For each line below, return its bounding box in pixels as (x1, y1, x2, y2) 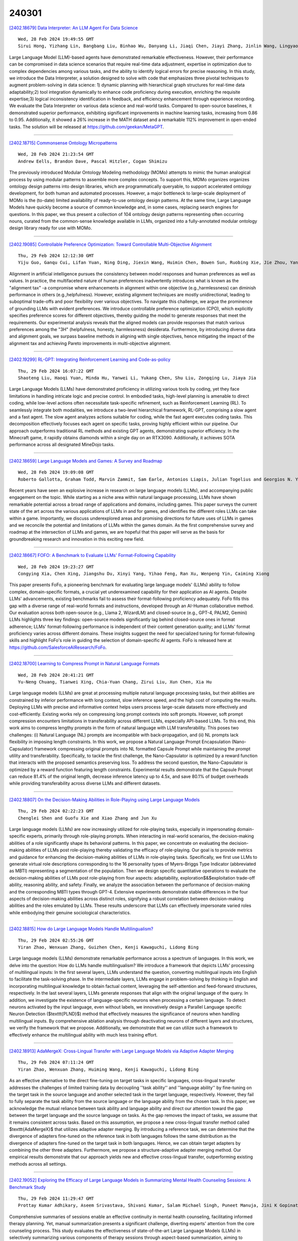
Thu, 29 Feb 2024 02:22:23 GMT (18, 808, 94, 814)
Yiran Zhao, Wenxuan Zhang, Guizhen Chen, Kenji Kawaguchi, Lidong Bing (18, 944, 199, 950)
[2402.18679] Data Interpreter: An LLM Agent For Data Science (9, 25, 138, 31)
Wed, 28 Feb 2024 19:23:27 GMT (18, 564, 94, 569)
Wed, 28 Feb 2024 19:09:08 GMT (18, 470, 94, 475)
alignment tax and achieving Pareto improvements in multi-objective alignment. (9, 340, 171, 346)
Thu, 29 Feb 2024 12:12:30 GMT (18, 253, 94, 259)
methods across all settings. (9, 1161, 67, 1167)
